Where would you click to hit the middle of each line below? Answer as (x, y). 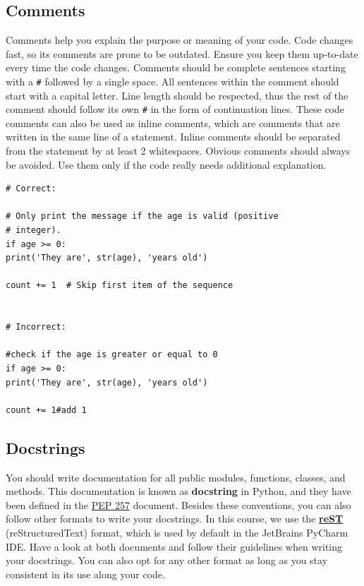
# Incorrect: (36, 327)
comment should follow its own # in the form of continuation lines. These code (175, 109)
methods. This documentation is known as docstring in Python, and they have (178, 491)
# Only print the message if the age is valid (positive (142, 216)
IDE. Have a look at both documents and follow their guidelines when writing (174, 546)
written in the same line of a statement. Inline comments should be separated (173, 137)
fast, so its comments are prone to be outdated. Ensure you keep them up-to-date (182, 53)
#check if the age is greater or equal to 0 (112, 355)
